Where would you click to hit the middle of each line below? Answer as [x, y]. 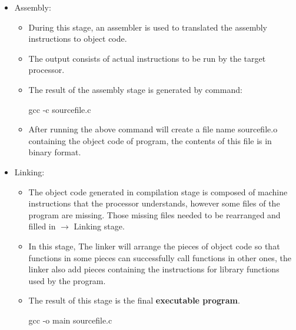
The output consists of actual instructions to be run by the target [147, 58]
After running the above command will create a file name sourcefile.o [153, 129]
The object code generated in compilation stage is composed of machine [158, 191]
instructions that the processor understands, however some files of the [154, 203]
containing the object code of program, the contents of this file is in [150, 140]
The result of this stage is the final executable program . [134, 300]
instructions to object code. [78, 39]
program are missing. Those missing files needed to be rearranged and [154, 214]
